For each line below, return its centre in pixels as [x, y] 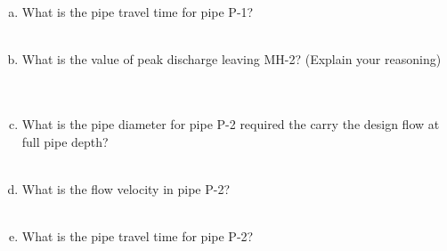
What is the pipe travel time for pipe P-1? [138, 12]
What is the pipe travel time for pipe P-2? [138, 235]
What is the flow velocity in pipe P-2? [126, 188]
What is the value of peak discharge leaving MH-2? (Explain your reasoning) [232, 59]
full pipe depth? [65, 141]
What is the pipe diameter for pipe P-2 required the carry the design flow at [231, 123]
